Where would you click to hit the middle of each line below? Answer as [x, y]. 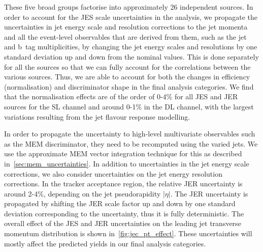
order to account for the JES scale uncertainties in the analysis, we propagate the [131, 17]
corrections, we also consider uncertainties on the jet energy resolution [113, 173]
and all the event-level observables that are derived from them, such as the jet [125, 36]
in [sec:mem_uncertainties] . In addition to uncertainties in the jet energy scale [127, 163]
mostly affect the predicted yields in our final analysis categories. [105, 243]
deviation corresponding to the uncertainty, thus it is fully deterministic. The [124, 213]
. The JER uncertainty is [209, 193]
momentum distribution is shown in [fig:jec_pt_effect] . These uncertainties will [128, 233]
